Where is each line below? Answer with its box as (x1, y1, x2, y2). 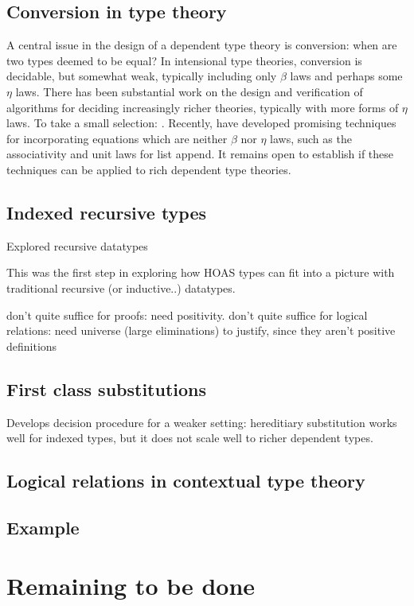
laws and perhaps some (290, 68, 403, 84)
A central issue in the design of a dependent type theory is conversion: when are (6, 37, 397, 53)
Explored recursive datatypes (6, 237, 148, 254)
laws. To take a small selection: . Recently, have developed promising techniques (6, 115, 396, 131)
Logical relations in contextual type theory (6, 468, 365, 493)
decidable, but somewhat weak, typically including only (6, 68, 277, 84)
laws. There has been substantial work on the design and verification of (15, 83, 363, 99)
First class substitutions (6, 376, 207, 401)
